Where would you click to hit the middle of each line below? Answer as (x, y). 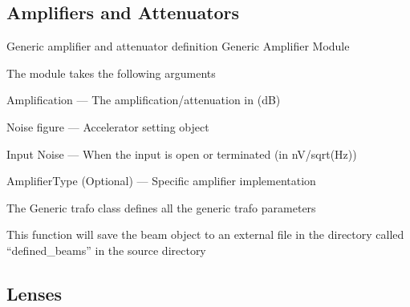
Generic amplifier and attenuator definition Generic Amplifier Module (178, 46)
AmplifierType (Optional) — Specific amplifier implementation (161, 181)
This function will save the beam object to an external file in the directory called (205, 234)
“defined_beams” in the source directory (106, 250)
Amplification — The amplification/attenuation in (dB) (144, 100)
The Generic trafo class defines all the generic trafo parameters (161, 207)
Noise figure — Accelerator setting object (108, 126)
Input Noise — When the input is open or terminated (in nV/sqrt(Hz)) (182, 153)
